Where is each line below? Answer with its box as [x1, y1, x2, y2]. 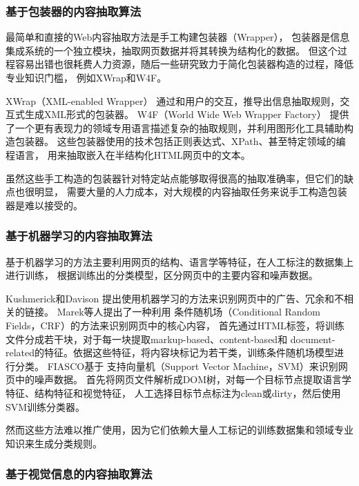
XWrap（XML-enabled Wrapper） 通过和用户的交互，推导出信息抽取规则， [6, 93, 340, 108]
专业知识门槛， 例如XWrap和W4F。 [6, 70, 167, 84]
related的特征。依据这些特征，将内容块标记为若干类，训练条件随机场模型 [6, 345, 335, 360]
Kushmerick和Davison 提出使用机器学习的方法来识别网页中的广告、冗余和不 [6, 291, 344, 305]
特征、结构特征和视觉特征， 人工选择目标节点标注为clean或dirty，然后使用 [6, 385, 341, 400]
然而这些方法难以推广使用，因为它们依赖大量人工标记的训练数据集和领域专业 [6, 422, 353, 437]
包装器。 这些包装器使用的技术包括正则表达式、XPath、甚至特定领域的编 [14, 134, 346, 148]
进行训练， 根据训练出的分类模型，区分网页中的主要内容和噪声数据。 [6, 268, 318, 282]
